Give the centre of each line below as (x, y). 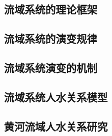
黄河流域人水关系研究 (56, 126)
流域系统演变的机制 (51, 67)
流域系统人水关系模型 (56, 97)
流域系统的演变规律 (51, 38)
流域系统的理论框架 (51, 9)
